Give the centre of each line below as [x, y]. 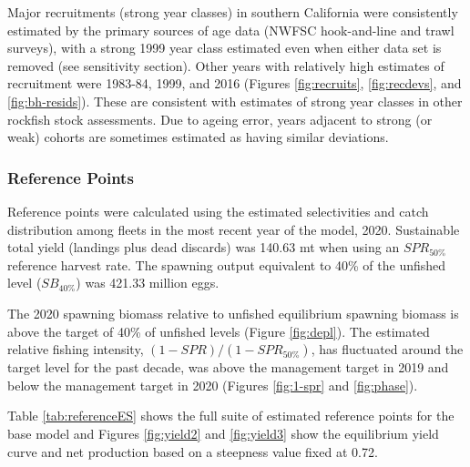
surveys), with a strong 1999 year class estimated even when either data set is [225, 48]
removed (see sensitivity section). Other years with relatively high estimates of [226, 65]
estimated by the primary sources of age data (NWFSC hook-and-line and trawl [231, 30]
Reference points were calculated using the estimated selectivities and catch [218, 211]
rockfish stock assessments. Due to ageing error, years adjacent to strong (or [220, 119]
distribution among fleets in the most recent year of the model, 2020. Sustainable [234, 229]
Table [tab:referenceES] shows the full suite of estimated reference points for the [231, 416]
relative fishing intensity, [76, 349]
